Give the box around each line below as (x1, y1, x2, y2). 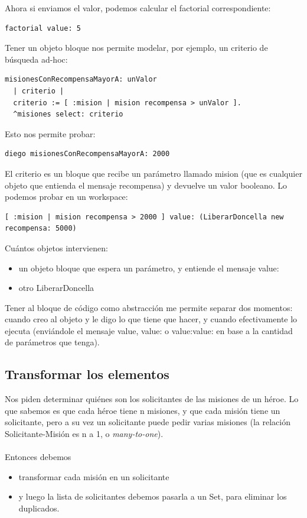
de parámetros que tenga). (5, 336, 100, 348)
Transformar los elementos (5, 365, 169, 383)
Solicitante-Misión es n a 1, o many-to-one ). (5, 428, 164, 440)
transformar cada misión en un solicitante (18, 470, 169, 483)
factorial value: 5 (5, 24, 81, 33)
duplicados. (18, 502, 60, 514)
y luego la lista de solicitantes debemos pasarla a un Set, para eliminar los (18, 490, 287, 503)
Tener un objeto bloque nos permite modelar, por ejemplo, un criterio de (5, 41, 268, 54)
